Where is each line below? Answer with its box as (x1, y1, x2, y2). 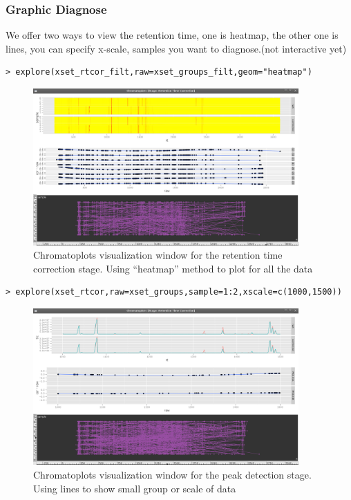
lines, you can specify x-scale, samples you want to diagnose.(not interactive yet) (6, 41, 347, 55)
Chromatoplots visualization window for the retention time (33, 248, 283, 262)
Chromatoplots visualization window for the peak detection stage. (33, 467, 312, 481)
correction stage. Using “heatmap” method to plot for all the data (33, 261, 313, 275)
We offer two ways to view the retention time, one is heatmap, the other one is (6, 28, 339, 42)
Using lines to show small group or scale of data (33, 481, 236, 495)
